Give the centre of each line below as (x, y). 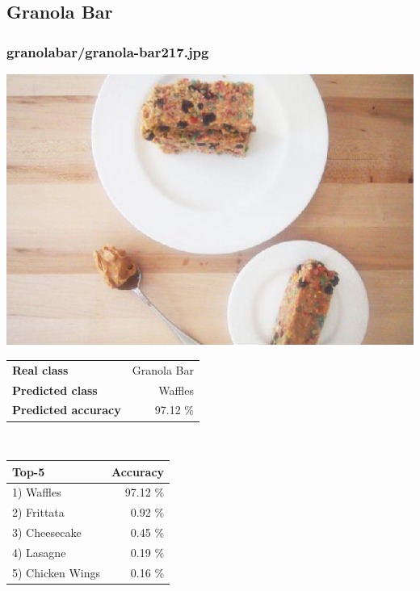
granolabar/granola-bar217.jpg (108, 51)
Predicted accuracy (67, 410)
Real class (40, 369)
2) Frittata (38, 512)
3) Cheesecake (47, 532)
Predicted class (55, 390)
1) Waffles (37, 492)
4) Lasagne (39, 552)
